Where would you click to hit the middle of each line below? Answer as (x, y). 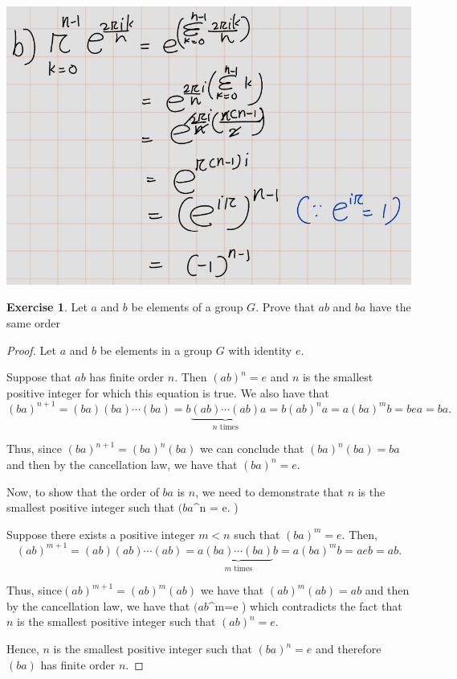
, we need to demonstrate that (269, 491)
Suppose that (39, 377)
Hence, (23, 649)
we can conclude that (252, 449)
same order (34, 323)
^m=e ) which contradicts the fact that (305, 605)
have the (390, 307)
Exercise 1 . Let (47, 307)
